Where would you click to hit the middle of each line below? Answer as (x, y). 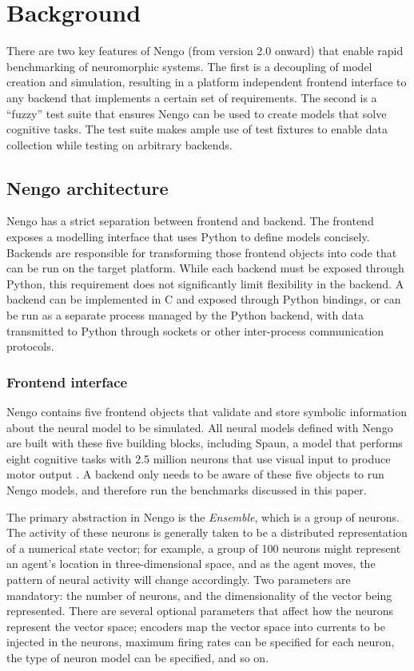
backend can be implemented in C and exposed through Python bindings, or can (204, 299)
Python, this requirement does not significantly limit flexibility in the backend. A (205, 283)
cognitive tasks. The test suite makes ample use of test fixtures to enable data (197, 129)
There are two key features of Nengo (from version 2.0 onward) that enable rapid (205, 51)
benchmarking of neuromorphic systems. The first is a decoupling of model (189, 66)
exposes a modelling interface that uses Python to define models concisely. (188, 237)
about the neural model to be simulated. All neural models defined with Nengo (200, 427)
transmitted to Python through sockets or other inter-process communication (195, 330)
